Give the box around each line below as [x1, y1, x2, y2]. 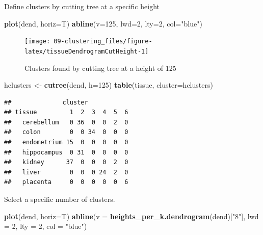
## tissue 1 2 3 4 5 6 [4, 109, 128, 116]
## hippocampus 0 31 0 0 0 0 [4, 148, 128, 156]
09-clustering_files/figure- [54, 38, 152, 45]
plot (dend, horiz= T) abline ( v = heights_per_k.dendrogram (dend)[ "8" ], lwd [4, 211, 259, 221]
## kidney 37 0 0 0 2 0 [4, 159, 128, 166]
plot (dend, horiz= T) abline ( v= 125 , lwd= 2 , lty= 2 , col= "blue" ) [4, 18, 202, 29]
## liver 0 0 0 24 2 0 [4, 168, 128, 176]
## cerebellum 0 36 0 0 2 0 [4, 118, 128, 126]
